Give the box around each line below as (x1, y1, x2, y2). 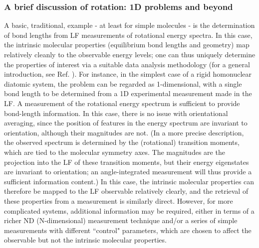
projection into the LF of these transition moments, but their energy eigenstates (4, 156, 249, 167)
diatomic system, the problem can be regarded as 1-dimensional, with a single (4, 78, 242, 89)
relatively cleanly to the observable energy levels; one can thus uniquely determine (4, 49, 256, 59)
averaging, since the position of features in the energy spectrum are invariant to (4, 118, 248, 128)
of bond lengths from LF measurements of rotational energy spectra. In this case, (4, 29, 253, 40)
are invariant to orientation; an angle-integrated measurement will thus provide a (4, 166, 252, 177)
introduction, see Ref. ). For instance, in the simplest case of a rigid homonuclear (4, 69, 252, 79)
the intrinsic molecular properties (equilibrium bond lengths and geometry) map (4, 39, 250, 50)
